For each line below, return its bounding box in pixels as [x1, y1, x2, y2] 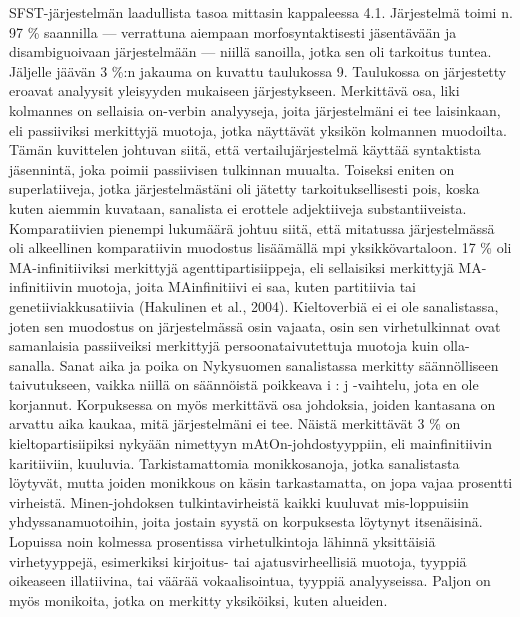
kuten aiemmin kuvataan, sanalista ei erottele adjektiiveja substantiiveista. [9, 197, 467, 218]
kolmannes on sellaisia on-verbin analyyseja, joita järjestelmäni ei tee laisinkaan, [9, 99, 501, 120]
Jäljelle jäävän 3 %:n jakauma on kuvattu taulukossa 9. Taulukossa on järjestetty [9, 60, 507, 81]
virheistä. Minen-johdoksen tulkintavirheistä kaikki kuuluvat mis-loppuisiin [9, 491, 469, 512]
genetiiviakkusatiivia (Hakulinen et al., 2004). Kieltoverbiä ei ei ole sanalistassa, [9, 295, 499, 316]
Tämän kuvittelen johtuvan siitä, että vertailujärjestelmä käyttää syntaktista [9, 139, 481, 160]
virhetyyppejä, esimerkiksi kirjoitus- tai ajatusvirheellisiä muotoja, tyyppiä [9, 550, 467, 571]
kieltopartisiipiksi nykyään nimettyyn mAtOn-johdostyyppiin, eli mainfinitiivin [9, 433, 492, 454]
